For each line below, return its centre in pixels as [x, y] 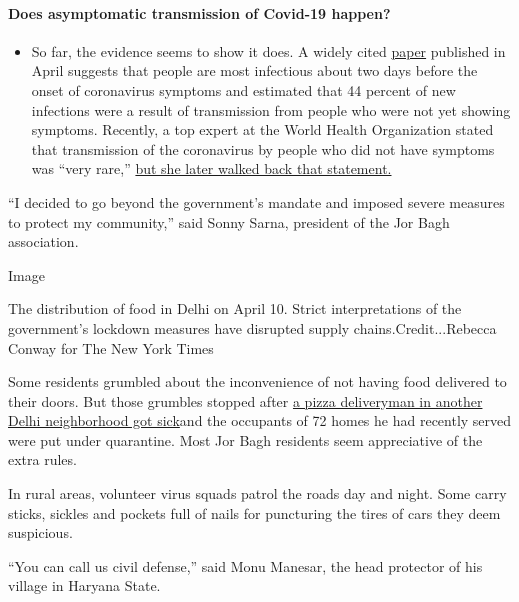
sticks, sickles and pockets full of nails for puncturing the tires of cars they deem [254, 512]
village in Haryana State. [84, 585]
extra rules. [42, 459]
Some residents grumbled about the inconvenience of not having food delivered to [257, 381]
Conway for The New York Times [111, 347]
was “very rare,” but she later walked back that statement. [211, 168]
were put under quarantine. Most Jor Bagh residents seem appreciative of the [245, 439]
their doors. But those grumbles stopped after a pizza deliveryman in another [245, 400]
